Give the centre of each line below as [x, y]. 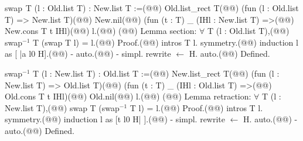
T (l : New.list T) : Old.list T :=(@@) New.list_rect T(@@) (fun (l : [156, 73]
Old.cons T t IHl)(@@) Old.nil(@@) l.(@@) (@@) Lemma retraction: [128, 96]
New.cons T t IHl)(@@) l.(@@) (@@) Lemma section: [101, 31]
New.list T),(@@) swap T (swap [62, 107]
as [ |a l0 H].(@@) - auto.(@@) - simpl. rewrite [88, 54]
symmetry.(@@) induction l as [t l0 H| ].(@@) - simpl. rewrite [115, 119]
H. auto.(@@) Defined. [229, 54]
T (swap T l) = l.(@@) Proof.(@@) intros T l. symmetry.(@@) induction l [166, 42]
